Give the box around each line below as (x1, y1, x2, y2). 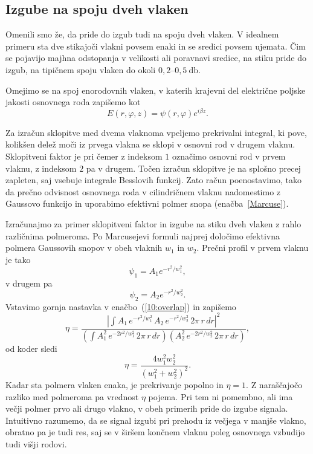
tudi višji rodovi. (5, 437, 67, 450)
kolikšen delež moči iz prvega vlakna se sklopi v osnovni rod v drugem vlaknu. (5, 138, 295, 151)
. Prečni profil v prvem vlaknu (196, 241, 309, 254)
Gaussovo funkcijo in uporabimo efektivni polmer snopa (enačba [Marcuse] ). (5, 197, 289, 210)
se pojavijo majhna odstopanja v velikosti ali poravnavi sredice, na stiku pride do (5, 51, 306, 64)
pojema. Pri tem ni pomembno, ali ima (148, 390, 293, 403)
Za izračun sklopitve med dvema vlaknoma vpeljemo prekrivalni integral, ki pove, (5, 126, 307, 138)
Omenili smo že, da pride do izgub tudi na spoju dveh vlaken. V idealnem (5, 28, 279, 41)
